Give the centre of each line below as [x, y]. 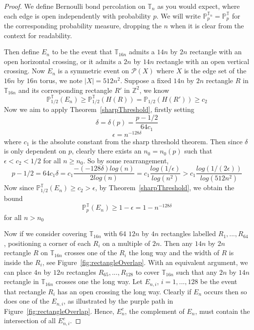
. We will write [179, 15]
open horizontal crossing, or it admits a [63, 61]
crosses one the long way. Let [99, 281]
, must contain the [222, 311]
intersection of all [30, 320]
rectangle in [21, 281]
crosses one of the [91, 253]
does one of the [27, 301]
